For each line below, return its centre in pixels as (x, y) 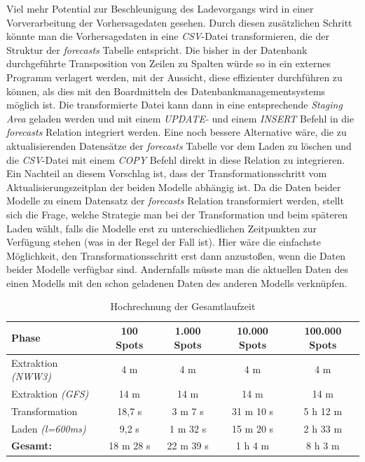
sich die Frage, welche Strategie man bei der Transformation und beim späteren (177, 214)
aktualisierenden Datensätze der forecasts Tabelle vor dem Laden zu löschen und (179, 145)
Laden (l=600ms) (49, 428)
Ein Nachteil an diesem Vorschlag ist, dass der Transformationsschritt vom (167, 173)
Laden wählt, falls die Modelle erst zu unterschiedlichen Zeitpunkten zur (162, 228)
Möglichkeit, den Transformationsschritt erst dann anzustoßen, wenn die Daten (176, 255)
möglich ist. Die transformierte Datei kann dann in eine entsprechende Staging (174, 105)
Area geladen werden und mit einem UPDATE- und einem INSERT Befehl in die (180, 118)
